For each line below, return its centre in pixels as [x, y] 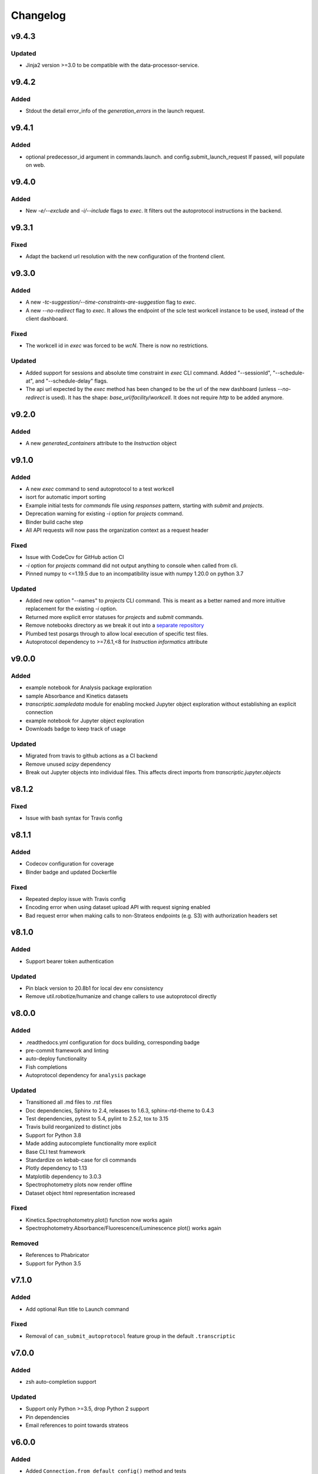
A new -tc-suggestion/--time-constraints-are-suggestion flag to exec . [111, 302]
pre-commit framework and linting [67, 1050]
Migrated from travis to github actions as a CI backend [92, 756]
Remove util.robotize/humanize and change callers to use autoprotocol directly [121, 996]
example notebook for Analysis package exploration [89, 687]
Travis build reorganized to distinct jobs [74, 1127]
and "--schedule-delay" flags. [72, 381]
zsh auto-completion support [61, 1382]
